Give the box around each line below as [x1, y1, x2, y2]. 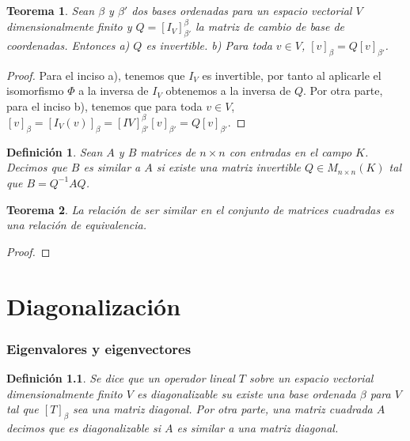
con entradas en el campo [229, 143, 352, 160]
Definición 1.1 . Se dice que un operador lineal [6, 369, 235, 386]
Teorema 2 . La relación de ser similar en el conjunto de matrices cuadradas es [6, 201, 394, 217]
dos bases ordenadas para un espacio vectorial [131, 2, 352, 18]
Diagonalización [6, 289, 181, 322]
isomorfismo [6, 82, 64, 99]
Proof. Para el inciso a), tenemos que [6, 66, 185, 83]
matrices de [140, 143, 196, 160]
